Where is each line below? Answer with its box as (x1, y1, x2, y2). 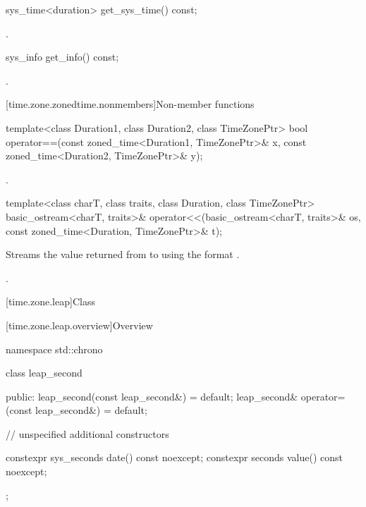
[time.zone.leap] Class (6, 294, 95, 309)
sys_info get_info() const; (6, 49, 119, 64)
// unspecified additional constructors (6, 426, 169, 441)
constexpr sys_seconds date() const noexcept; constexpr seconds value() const (6, 450, 343, 465)
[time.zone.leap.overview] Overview (6, 317, 153, 332)
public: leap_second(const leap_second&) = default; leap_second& (6, 389, 298, 403)
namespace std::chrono (6, 341, 103, 356)
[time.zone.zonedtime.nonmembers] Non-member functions (6, 97, 255, 111)
